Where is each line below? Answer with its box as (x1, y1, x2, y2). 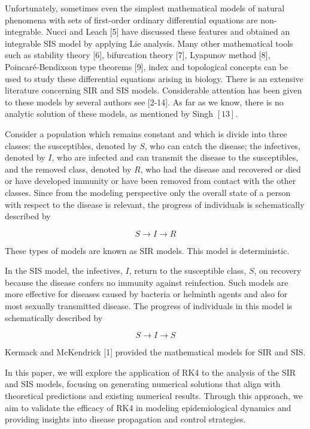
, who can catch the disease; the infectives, (144, 139, 300, 152)
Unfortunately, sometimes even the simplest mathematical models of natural (5, 2, 285, 14)
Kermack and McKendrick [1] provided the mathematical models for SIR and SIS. (5, 346, 306, 358)
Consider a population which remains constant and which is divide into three (5, 127, 287, 140)
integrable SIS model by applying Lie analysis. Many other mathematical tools (5, 37, 293, 49)
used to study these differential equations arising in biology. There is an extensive (5, 72, 303, 84)
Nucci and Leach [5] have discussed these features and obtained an (45, 25, 290, 38)
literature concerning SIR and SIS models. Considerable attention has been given (5, 84, 302, 96)
